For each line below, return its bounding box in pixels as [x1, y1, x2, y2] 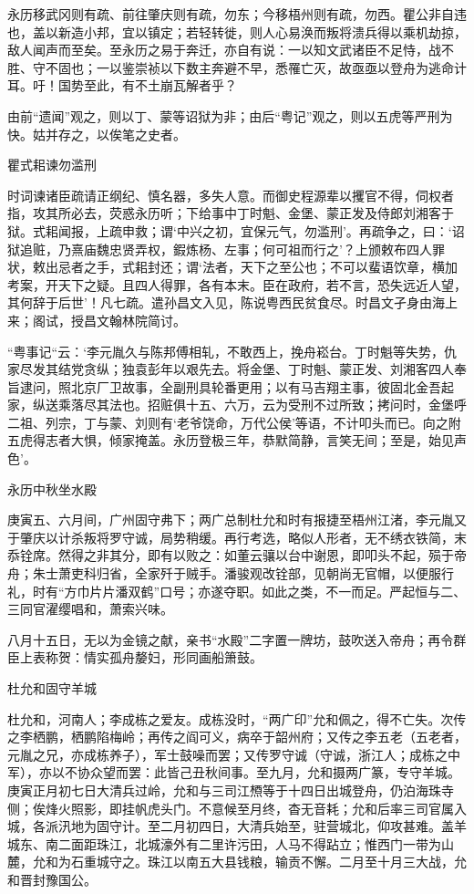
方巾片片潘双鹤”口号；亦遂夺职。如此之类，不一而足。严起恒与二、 [64, 581, 467, 600]
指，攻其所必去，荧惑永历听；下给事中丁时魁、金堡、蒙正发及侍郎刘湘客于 [7, 203, 454, 223]
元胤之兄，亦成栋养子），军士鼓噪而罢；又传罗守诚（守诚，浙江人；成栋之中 [7, 744, 460, 764]
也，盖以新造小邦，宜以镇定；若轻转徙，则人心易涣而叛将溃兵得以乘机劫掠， [7, 22, 467, 41]
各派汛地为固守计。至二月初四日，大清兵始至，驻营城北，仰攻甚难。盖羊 [32, 816, 467, 836]
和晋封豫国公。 [7, 869, 97, 889]
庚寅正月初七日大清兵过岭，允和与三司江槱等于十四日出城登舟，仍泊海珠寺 [7, 780, 454, 799]
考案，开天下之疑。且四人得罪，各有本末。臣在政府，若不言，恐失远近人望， [7, 275, 467, 294]
